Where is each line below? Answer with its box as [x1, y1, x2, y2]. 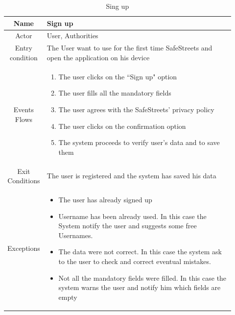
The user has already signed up [58, 194, 152, 204]
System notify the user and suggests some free [58, 220, 197, 231]
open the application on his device [47, 52, 150, 62]
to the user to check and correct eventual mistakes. [58, 256, 211, 266]
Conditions [7, 175, 40, 186]
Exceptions [7, 243, 40, 253]
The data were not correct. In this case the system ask [58, 246, 222, 257]
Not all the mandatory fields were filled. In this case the [58, 272, 227, 283]
